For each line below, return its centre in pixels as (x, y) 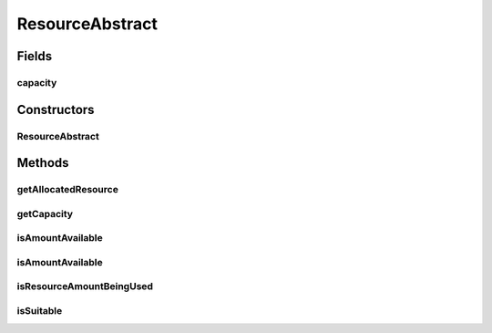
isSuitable (40, 310)
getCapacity (45, 213)
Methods (43, 163)
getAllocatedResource (67, 190)
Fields (35, 56)
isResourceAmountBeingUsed (85, 286)
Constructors (56, 109)
